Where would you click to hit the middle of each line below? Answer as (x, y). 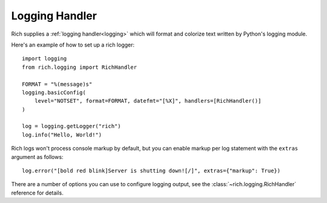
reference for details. (37, 193)
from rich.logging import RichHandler (80, 67)
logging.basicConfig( (54, 92)
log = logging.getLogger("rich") (71, 126)
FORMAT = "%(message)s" (57, 84)
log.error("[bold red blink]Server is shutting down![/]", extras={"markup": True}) (151, 171)
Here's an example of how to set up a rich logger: (73, 45)
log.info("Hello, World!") (62, 135)
